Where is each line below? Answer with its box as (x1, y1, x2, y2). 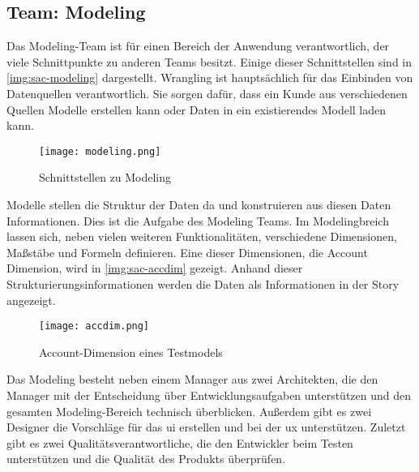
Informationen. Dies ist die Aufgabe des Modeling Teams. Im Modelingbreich (6, 212, 389, 229)
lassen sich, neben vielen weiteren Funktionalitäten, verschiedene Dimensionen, (6, 228, 397, 245)
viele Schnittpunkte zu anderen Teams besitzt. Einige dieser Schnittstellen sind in (6, 53, 413, 70)
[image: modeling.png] (39, 145, 161, 157)
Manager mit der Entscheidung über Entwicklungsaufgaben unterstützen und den (6, 387, 412, 404)
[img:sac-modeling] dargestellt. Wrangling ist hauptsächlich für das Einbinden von (6, 69, 413, 86)
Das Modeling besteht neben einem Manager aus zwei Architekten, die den (6, 371, 378, 388)
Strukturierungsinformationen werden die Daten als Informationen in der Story (6, 275, 400, 292)
